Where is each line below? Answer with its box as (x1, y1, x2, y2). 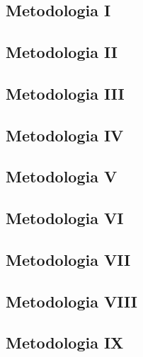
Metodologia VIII (6, 290, 138, 312)
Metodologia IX (6, 332, 124, 353)
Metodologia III (6, 82, 125, 104)
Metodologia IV (6, 124, 124, 146)
